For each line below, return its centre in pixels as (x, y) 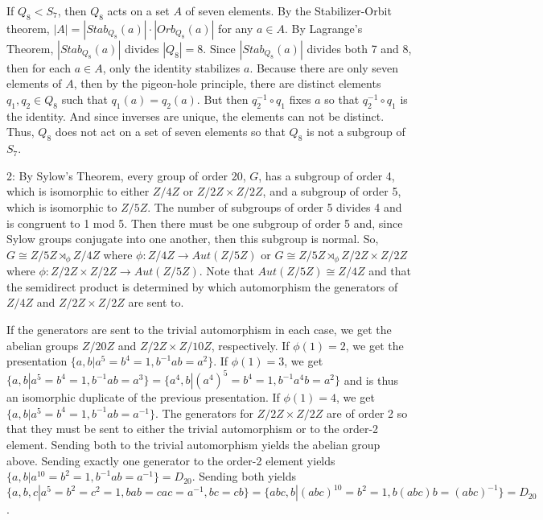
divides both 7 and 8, (359, 48)
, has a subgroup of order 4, (327, 175)
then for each (39, 67)
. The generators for (204, 413)
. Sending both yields (244, 476)
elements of (34, 83)
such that (84, 99)
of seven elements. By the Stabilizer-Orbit (288, 10)
